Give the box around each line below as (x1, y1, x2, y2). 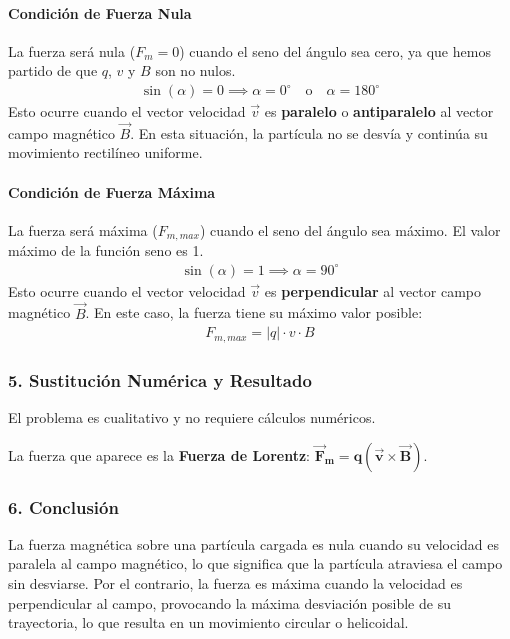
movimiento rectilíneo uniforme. (8, 142, 203, 163)
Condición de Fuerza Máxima (8, 181, 216, 202)
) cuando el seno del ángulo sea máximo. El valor (199, 219, 501, 240)
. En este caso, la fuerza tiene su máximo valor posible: (85, 302, 423, 323)
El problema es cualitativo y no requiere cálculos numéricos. (8, 407, 376, 427)
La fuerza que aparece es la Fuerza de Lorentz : (8, 444, 311, 465)
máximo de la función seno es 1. (8, 240, 204, 261)
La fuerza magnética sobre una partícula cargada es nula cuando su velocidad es (8, 533, 500, 554)
